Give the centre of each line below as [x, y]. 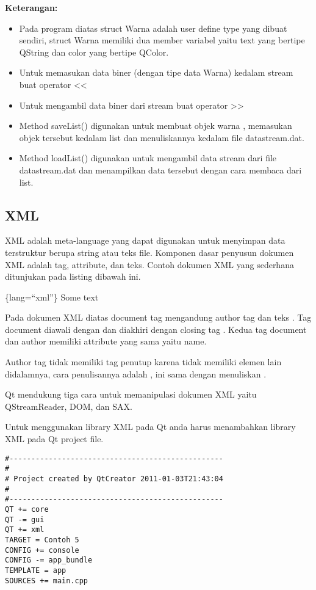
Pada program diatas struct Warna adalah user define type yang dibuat [153, 28]
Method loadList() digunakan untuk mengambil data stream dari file [148, 158]
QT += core [27, 509]
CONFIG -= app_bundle [49, 560]
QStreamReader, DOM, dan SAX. [69, 406]
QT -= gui [25, 519]
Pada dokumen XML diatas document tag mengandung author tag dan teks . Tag [158, 317]
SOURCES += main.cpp [47, 581]
